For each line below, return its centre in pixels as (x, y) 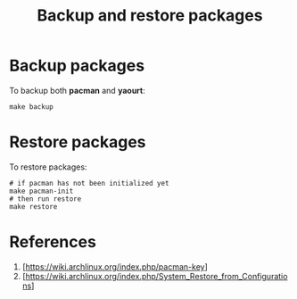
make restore (33, 206)
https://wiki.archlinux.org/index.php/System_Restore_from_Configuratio (157, 276)
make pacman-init (41, 191)
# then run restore (45, 199)
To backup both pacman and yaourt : (77, 90)
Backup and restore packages (150, 16)
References (53, 242)
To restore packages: (48, 167)
